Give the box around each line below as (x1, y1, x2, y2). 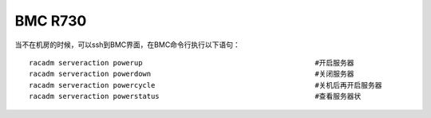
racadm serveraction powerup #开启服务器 (29, 58, 354, 67)
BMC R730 (14, 12, 87, 29)
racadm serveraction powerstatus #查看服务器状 (29, 92, 362, 101)
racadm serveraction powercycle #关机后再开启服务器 (29, 81, 382, 89)
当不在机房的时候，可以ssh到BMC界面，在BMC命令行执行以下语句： (14, 40, 241, 49)
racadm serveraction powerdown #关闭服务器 (29, 69, 354, 79)
